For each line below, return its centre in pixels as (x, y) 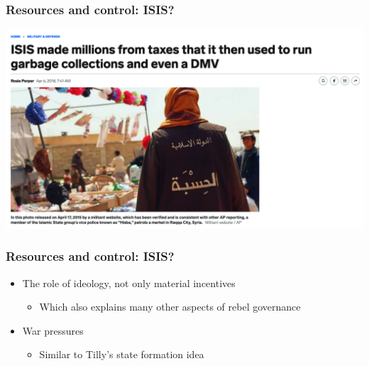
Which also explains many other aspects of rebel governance (170, 307)
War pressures (53, 330)
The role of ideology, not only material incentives (129, 282)
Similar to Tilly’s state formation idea (122, 354)
